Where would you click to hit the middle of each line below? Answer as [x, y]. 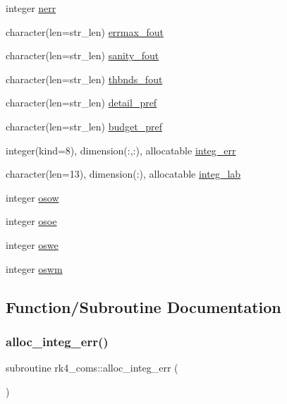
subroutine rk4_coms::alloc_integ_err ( [92, 368]
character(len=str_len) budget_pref [84, 126]
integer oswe [32, 244]
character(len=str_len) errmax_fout [85, 31]
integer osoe [31, 221]
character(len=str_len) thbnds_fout [84, 79]
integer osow [32, 197]
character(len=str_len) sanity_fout [83, 55]
